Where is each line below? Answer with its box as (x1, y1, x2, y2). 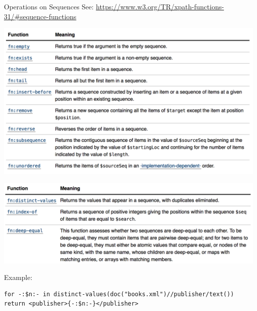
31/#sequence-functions (4, 11, 77, 21)
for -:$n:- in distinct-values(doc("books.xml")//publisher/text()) (4, 290, 234, 298)
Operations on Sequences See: (4, 1, 94, 11)
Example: (4, 272, 33, 282)
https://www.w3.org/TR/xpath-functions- (96, 1, 224, 11)
